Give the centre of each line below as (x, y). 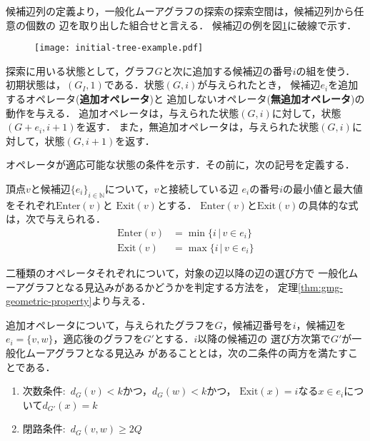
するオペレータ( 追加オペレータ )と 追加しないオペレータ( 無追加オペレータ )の (185, 99)
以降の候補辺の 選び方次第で (264, 339)
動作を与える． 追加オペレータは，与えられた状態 (122, 112)
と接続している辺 (199, 188)
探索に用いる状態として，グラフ (80, 70)
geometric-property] (49, 301)
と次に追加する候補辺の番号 (227, 70)
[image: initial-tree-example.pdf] (119, 48)
